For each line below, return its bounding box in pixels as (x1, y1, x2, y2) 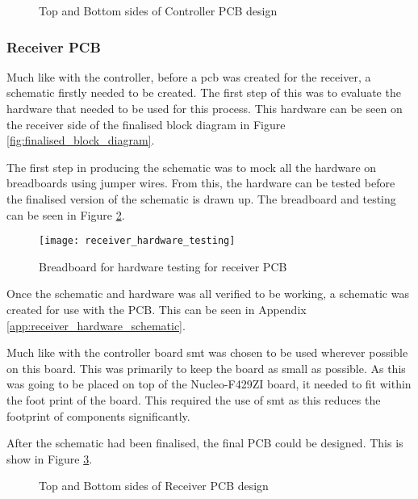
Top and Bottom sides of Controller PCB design (39, 2, 278, 19)
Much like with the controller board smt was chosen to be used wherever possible (6, 344, 408, 361)
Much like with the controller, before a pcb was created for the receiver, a (6, 68, 371, 85)
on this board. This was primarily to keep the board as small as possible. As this (6, 359, 406, 376)
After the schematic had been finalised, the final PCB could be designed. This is (6, 434, 403, 451)
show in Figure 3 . (6, 450, 93, 467)
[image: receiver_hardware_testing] (39, 235, 236, 247)
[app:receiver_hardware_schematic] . (6, 317, 186, 333)
